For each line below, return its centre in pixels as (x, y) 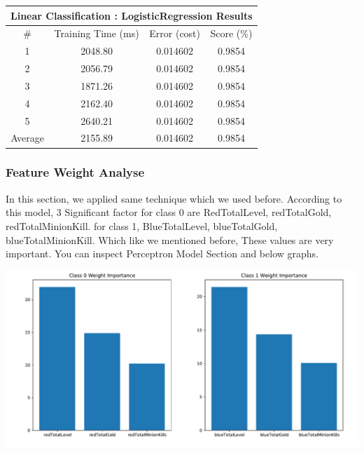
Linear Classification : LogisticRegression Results (132, 15)
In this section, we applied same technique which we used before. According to (174, 198)
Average (28, 138)
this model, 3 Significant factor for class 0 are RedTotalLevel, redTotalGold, (169, 212)
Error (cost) (175, 33)
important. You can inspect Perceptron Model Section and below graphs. (162, 253)
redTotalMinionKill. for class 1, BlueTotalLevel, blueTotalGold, (142, 225)
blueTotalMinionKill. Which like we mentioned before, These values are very (170, 239)
